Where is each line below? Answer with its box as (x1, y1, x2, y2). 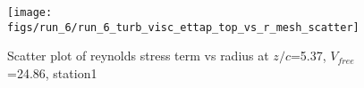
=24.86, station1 (7, 63, 97, 82)
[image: (7, 6, 53, 19)
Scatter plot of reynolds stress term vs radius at (7, 46, 269, 65)
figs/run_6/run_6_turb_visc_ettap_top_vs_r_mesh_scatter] (7, 20, 360, 34)
